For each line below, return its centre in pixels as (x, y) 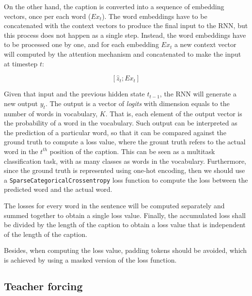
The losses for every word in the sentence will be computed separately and (114, 205)
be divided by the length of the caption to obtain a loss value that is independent (125, 225)
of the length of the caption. (46, 234)
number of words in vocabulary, (51, 113)
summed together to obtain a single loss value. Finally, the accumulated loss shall (125, 215)
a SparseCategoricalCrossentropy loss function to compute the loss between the (126, 179)
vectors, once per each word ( (47, 16)
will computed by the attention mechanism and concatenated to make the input (123, 54)
